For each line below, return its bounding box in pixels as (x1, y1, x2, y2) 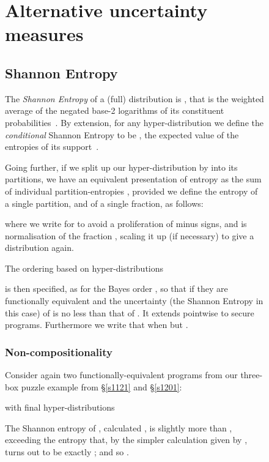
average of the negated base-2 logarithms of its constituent (5, 104, 224, 117)
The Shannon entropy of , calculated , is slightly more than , (5, 421, 232, 434)
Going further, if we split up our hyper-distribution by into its (5, 160, 238, 173)
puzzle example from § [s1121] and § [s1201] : (21, 380, 182, 393)
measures (5, 21, 84, 47)
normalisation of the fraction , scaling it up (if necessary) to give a (5, 229, 254, 242)
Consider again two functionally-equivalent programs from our (5, 368, 238, 381)
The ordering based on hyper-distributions (5, 261, 164, 274)
